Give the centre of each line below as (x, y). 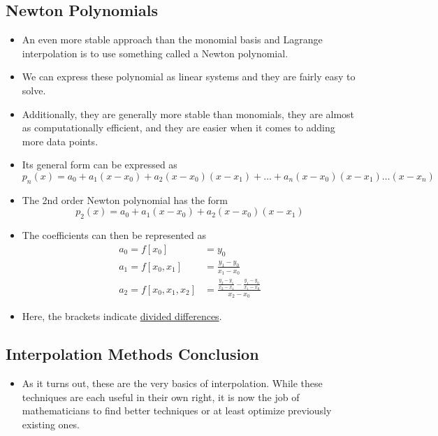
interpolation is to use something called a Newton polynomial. (155, 53)
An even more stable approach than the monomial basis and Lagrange (172, 39)
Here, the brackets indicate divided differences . (122, 316)
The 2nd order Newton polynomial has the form (125, 199)
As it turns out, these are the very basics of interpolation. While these (172, 383)
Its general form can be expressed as (100, 165)
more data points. (60, 141)
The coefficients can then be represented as (114, 235)
